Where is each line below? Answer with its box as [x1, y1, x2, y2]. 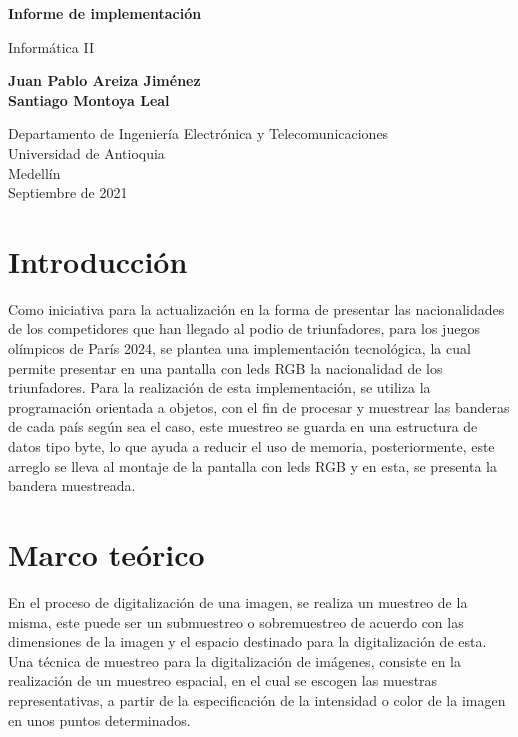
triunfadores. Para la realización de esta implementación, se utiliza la [8, 377, 431, 398]
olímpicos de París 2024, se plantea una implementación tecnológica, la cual [8, 338, 471, 359]
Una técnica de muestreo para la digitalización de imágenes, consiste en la [8, 650, 461, 671]
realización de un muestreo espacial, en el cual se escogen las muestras [8, 670, 438, 691]
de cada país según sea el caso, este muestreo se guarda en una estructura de [8, 416, 478, 437]
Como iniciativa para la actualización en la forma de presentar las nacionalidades [8, 298, 505, 319]
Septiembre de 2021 [8, 182, 128, 203]
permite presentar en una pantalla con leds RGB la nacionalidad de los [8, 357, 443, 378]
